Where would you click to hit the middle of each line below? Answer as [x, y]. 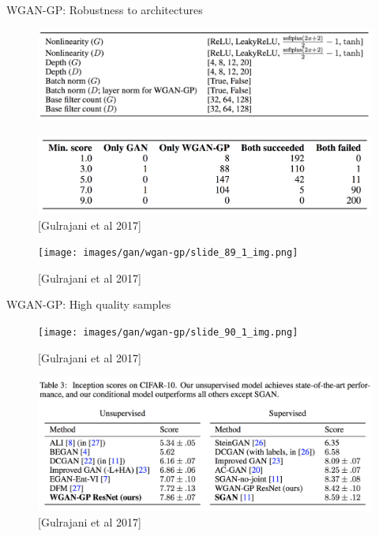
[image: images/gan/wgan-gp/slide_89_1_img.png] [168, 253]
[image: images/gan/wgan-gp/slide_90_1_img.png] [168, 333]
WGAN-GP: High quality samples [89, 304]
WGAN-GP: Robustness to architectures [105, 9]
